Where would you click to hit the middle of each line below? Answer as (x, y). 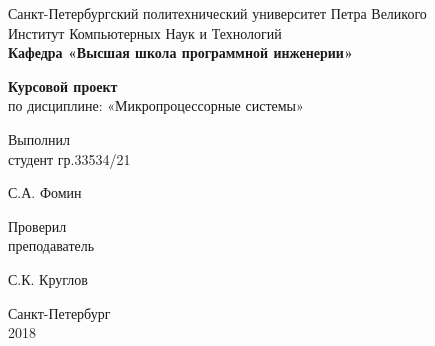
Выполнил (39, 138)
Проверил (37, 225)
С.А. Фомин (45, 192)
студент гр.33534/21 (69, 158)
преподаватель (51, 245)
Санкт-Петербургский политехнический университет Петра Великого (217, 13)
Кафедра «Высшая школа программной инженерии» (180, 52)
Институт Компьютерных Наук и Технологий (145, 32)
